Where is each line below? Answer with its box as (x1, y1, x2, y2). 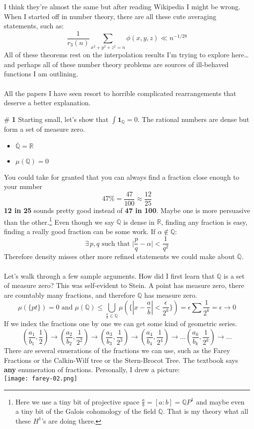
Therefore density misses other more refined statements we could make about (4, 251, 235, 262)
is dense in (123, 216, 155, 227)
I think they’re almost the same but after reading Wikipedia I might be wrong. (4, 1, 241, 11)
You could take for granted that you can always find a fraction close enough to (4, 171, 239, 182)
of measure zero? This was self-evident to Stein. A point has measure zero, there (4, 280, 244, 290)
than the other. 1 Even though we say (4, 215, 114, 227)
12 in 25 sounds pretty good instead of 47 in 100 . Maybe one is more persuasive (4, 205, 250, 215)
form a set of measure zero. (4, 124, 85, 134)
